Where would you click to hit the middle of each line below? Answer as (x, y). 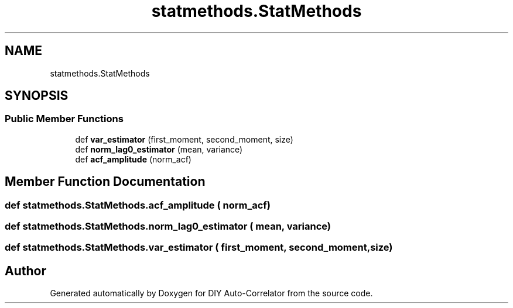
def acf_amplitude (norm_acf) (133, 159)
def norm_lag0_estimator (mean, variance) (159, 149)
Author (25, 271)
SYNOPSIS (37, 96)
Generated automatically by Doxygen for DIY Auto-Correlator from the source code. (211, 293)
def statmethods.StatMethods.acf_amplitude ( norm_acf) (138, 205)
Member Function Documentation (105, 182)
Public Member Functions (64, 119)
